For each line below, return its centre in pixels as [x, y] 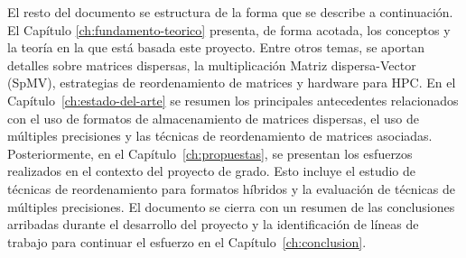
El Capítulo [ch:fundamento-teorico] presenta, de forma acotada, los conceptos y [229, 29]
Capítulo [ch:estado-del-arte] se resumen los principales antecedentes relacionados [233, 100]
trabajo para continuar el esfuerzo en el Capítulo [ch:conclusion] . [187, 241]
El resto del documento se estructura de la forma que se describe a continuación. [230, 12]
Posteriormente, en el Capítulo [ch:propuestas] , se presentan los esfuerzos [210, 153]
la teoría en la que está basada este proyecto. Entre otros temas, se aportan [216, 47]
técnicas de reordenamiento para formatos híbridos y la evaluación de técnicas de [231, 188]
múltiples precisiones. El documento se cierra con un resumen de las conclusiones [231, 206]
